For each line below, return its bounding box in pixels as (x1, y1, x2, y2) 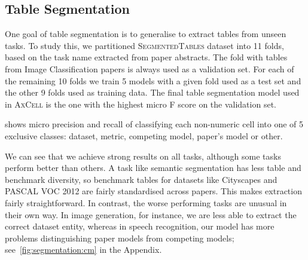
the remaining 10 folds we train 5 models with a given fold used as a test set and (5, 74, 301, 87)
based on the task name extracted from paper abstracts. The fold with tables (5, 51, 288, 63)
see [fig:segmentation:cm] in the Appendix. (5, 243, 162, 256)
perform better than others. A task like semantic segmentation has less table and (5, 161, 301, 174)
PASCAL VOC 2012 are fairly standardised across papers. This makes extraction (5, 185, 302, 197)
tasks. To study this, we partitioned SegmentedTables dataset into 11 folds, (5, 39, 284, 51)
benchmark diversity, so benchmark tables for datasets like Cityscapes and (5, 173, 277, 185)
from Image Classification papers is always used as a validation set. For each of (5, 62, 294, 75)
